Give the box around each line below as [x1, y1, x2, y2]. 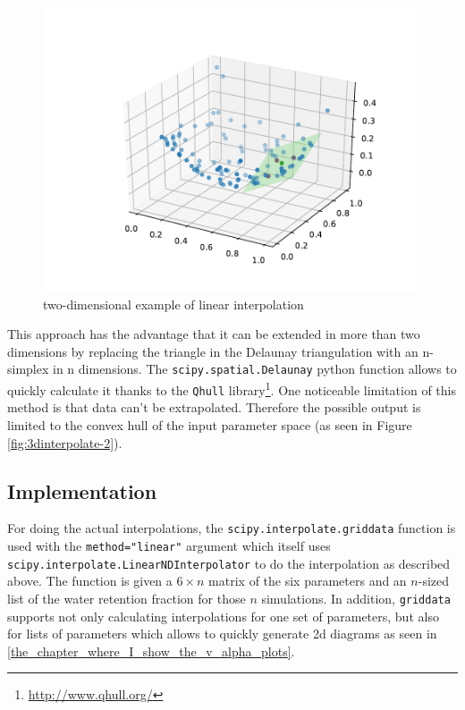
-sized [418, 571, 450, 590]
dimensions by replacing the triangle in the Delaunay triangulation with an [7, 342, 418, 360]
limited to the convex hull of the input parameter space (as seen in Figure [7, 415, 412, 434]
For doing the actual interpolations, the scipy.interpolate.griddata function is [7, 519, 456, 537]
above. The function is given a [7, 571, 173, 590]
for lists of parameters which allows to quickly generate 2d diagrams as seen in [7, 624, 437, 643]
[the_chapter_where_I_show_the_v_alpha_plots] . [7, 641, 295, 660]
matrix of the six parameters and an [208, 571, 407, 590]
